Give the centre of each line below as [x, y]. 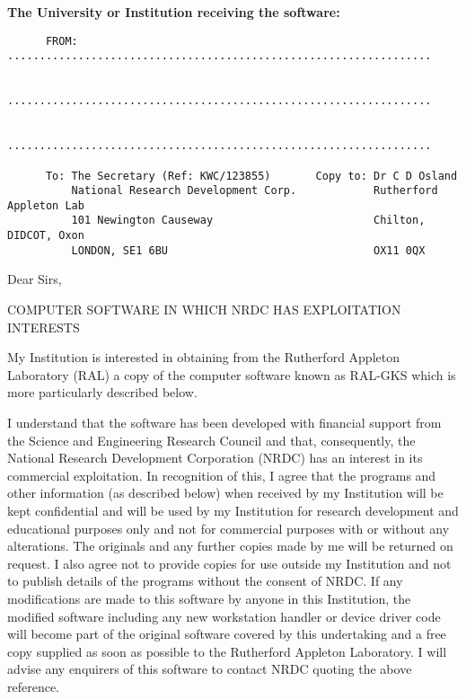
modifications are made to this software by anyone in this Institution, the [209, 598]
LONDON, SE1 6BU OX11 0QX [248, 250]
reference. [34, 686]
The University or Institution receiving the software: [174, 12]
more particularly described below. [102, 392]
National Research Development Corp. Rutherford [255, 191]
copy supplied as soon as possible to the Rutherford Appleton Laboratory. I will [227, 651]
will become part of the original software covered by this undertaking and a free [227, 634]
